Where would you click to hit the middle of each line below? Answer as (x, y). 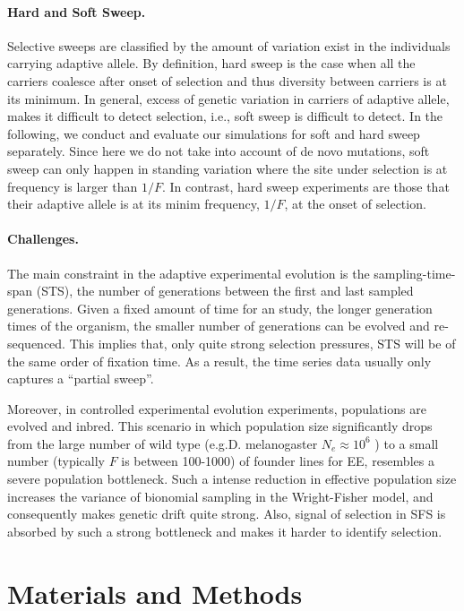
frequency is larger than (73, 186)
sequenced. (37, 343)
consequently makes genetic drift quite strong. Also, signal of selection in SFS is (227, 514)
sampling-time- (415, 273)
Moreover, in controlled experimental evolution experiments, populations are (217, 408)
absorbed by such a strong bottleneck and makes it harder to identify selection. (225, 531)
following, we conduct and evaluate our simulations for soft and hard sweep (214, 133)
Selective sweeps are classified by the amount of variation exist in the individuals (229, 45)
